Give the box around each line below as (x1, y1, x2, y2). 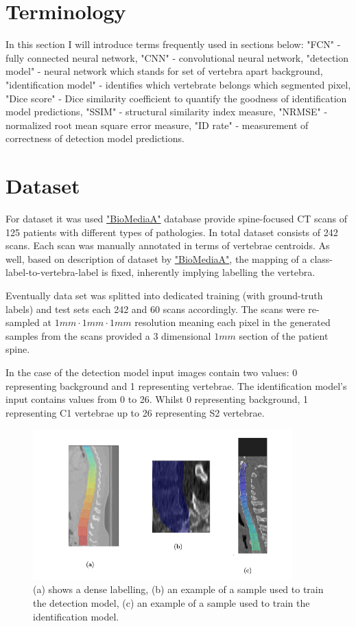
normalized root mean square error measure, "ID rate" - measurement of (5, 117, 309, 132)
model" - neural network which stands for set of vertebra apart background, (5, 64, 323, 78)
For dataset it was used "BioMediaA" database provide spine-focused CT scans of (5, 211, 348, 225)
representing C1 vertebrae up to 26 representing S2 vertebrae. (5, 405, 265, 419)
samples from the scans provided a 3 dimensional (5, 328, 211, 343)
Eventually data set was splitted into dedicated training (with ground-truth (5, 288, 323, 302)
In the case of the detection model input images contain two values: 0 (5, 364, 298, 379)
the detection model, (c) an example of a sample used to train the (33, 595, 310, 610)
